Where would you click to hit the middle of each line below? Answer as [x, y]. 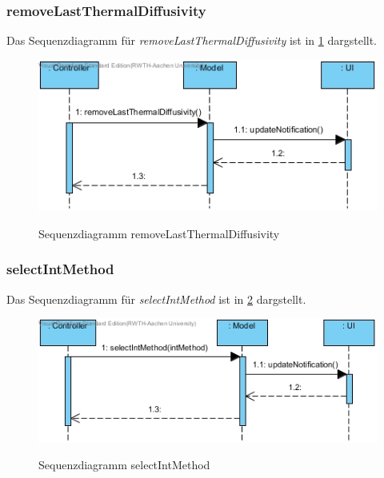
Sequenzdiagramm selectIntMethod [124, 465]
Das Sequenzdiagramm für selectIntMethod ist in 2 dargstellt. [156, 299]
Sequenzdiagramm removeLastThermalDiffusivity [159, 233]
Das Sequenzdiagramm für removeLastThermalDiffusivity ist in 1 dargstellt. [192, 40]
